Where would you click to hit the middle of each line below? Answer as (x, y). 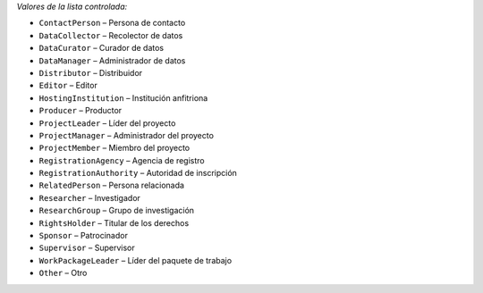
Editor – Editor (68, 86)
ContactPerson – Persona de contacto (112, 23)
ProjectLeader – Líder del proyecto (107, 123)
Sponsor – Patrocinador (84, 236)
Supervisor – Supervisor (87, 248)
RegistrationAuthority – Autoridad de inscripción (138, 173)
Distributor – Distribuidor (91, 72)
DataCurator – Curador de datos (102, 48)
